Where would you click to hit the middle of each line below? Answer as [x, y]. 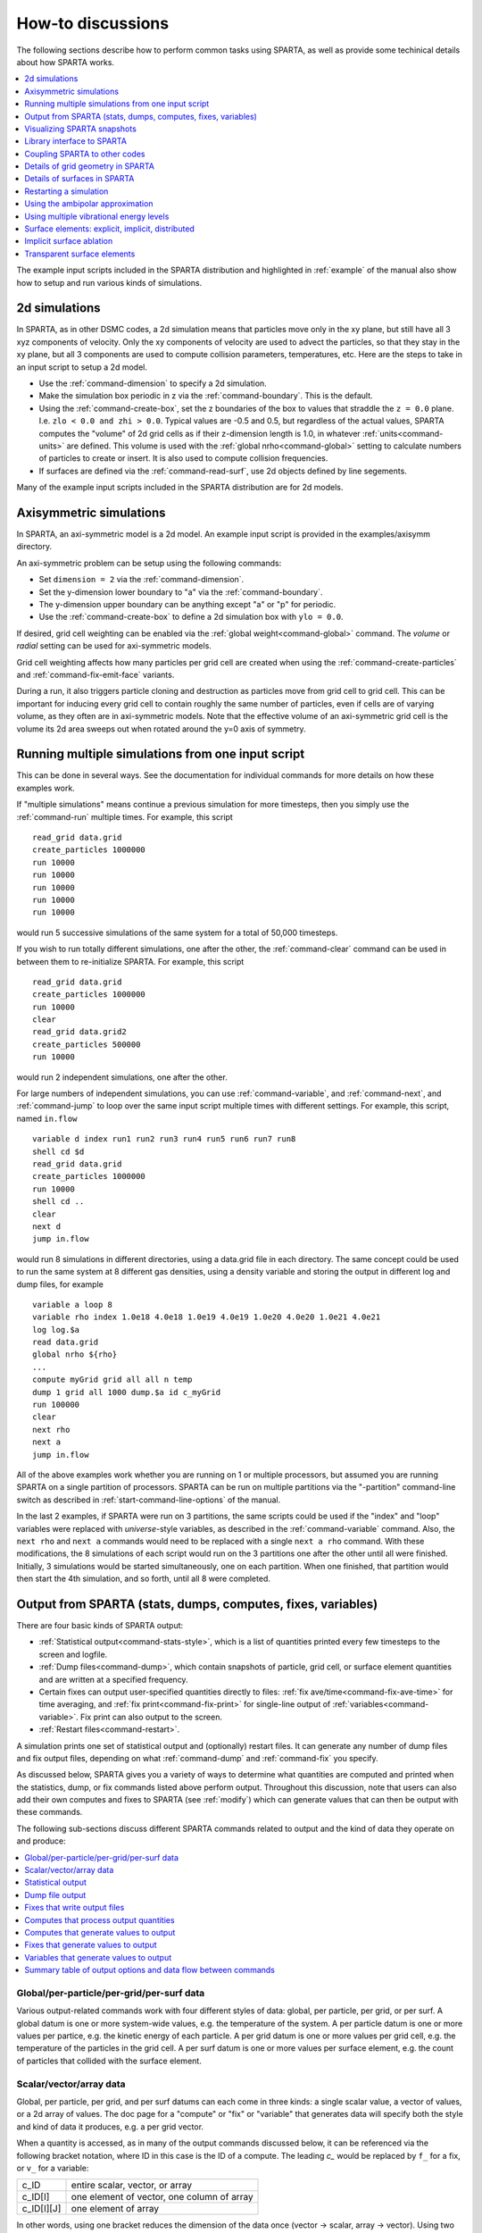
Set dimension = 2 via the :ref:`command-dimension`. [141, 580]
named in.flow [47, 1118]
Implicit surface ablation [69, 241]
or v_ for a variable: [53, 2168]
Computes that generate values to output [100, 1932]
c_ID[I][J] [42, 2209]
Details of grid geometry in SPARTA [90, 166]
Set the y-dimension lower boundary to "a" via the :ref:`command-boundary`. [181, 592]
